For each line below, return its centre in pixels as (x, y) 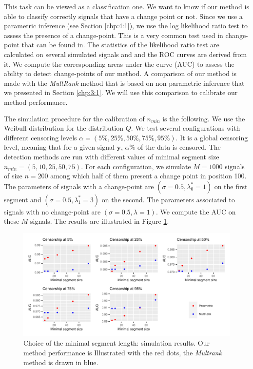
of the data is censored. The (179, 147)
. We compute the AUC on (196, 211)
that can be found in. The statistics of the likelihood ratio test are (120, 45)
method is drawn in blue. (61, 362)
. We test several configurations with (185, 128)
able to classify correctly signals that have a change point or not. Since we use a (123, 16)
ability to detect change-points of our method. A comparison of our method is (120, 73)
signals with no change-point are (52, 211)
